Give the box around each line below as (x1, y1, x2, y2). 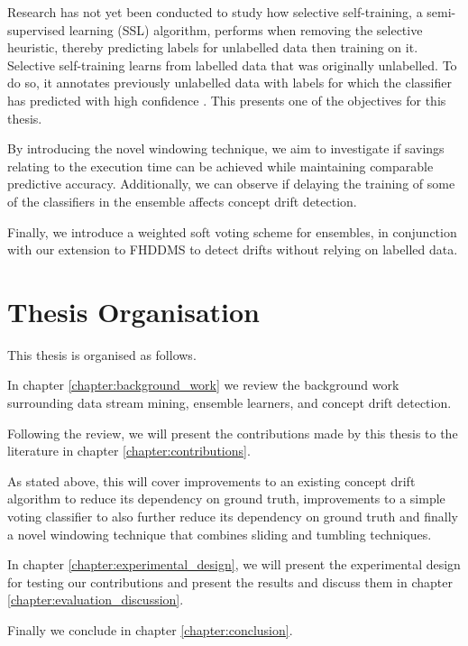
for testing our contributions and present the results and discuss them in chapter (7, 572, 453, 591)
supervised (7, 20, 65, 39)
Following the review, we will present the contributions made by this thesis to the (7, 423, 458, 442)
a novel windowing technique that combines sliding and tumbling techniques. (7, 524, 432, 543)
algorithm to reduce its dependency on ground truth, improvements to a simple (7, 489, 445, 508)
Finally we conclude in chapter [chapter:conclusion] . (7, 620, 293, 639)
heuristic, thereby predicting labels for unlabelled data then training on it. (7, 38, 418, 57)
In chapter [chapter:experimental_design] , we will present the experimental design (7, 555, 461, 574)
